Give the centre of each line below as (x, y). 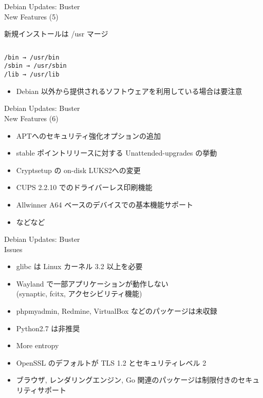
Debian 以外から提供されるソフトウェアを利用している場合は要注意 (129, 91)
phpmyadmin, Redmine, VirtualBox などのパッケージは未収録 (117, 311)
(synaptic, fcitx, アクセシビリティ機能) (79, 293)
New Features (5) (31, 16)
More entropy (37, 345)
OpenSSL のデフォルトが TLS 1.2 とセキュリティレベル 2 (111, 362)
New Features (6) (31, 118)
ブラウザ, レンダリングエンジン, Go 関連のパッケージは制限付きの (127, 380)
